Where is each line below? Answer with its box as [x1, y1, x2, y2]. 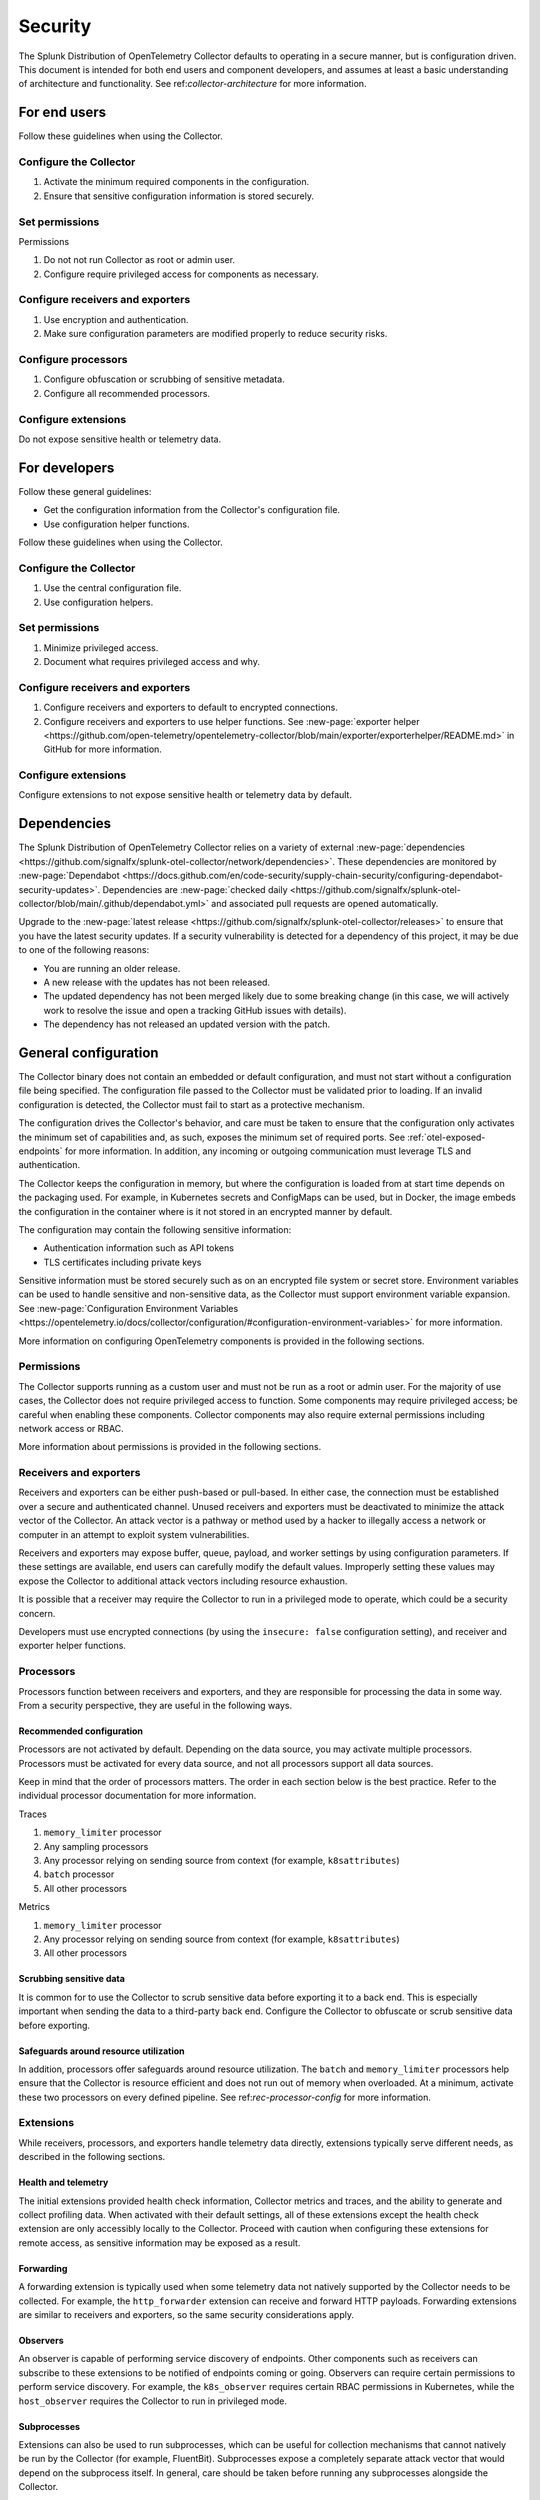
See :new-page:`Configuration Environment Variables [18, 1302, 239, 1314]
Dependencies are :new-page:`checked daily [102, 883, 289, 895]
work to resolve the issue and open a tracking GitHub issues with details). [43, 1004, 347, 1016]
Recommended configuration [18, 1725, 144, 1737]
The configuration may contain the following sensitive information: [18, 1223, 292, 1235]
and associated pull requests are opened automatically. [211, 897, 439, 909]
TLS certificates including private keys [43, 1256, 202, 1268]
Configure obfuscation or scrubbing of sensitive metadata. [43, 373, 285, 385]
